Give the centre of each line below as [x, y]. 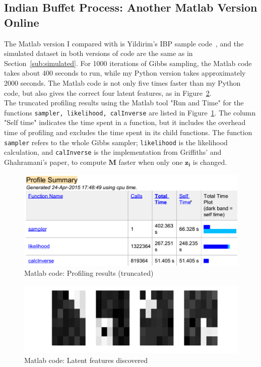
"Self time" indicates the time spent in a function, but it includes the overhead [125, 122]
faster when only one [151, 162]
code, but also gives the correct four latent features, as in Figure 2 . [108, 93]
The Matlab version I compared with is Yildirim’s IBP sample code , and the [124, 43]
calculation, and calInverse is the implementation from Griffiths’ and [113, 152]
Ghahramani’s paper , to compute [55, 162]
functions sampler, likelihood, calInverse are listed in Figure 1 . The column [130, 112]
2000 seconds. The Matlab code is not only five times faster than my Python [122, 82]
